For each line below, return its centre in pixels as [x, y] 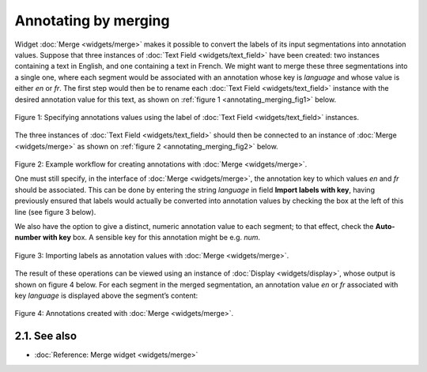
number [28, 238]
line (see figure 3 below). [55, 212]
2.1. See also [46, 336]
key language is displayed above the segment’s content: [106, 295]
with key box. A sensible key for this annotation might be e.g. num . [151, 238]
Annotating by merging [92, 21]
